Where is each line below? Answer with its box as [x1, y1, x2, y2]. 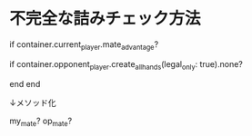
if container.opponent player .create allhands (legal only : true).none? [9, 58, 243, 72]
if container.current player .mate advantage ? [9, 38, 159, 52]
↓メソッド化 [9, 97, 56, 108]
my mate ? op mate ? [9, 115, 73, 128]
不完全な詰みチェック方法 [9, 8, 202, 29]
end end [9, 78, 41, 89]
